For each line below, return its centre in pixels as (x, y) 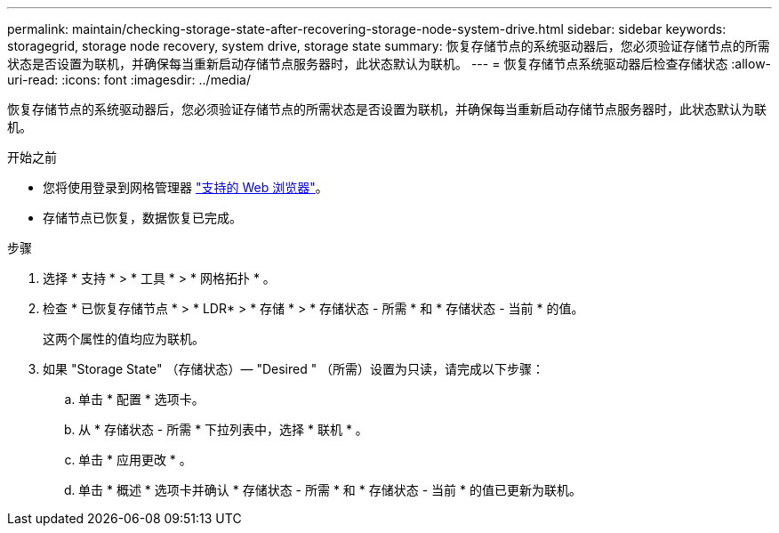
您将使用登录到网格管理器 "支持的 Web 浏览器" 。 (185, 187)
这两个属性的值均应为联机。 (124, 339)
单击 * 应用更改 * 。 (135, 460)
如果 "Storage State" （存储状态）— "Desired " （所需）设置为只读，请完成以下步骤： (294, 369)
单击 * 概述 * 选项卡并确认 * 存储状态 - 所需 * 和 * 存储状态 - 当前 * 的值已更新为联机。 (330, 490)
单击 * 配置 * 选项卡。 (141, 399)
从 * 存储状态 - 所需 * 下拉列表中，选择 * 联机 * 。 (223, 429)
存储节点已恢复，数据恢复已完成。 (142, 218)
